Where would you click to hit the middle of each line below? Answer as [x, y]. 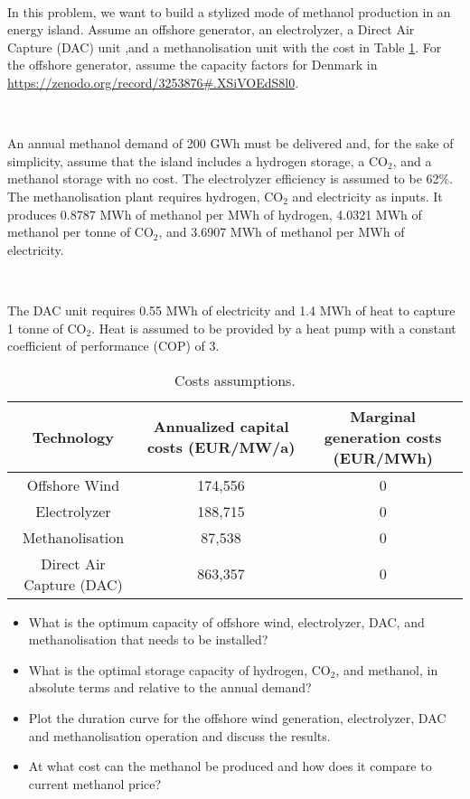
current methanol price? [95, 783]
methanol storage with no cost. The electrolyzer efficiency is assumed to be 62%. [230, 179]
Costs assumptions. [235, 380]
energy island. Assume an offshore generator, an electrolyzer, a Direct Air [211, 29]
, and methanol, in [387, 669]
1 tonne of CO [47, 328]
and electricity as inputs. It [367, 196]
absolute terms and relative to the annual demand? [170, 687]
